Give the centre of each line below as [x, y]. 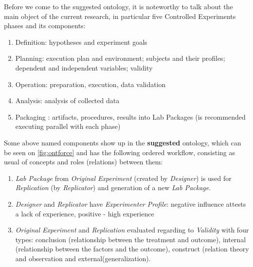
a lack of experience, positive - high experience [85, 213]
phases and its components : [45, 26]
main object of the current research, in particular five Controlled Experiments [120, 16]
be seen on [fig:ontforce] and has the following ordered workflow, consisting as [120, 152]
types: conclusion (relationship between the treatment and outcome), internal [131, 239]
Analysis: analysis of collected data [67, 100]
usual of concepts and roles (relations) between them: [83, 162]
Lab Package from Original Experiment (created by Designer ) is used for [123, 178]
